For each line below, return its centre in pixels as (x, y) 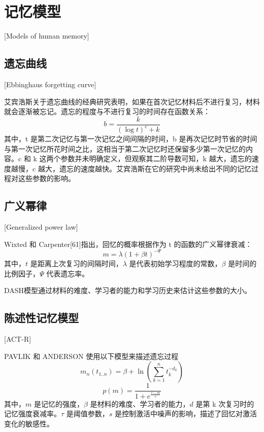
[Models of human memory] (47, 36)
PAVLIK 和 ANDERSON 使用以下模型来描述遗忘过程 (91, 356)
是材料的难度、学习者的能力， (140, 403)
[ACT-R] (18, 338)
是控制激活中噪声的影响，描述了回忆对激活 (186, 413)
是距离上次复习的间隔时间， (76, 263)
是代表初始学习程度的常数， (175, 263)
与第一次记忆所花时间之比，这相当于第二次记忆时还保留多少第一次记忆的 (125, 148)
